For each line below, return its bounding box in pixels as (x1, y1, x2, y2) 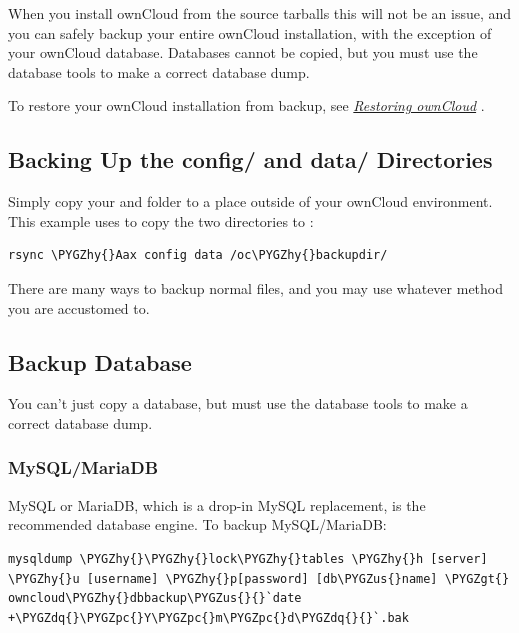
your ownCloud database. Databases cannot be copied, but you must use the (8, 42, 478, 63)
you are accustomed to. (8, 297, 150, 318)
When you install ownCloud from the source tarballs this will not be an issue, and (8, 3, 512, 23)
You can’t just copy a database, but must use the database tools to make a (8, 393, 468, 414)
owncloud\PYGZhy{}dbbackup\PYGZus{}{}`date (8, 591, 302, 606)
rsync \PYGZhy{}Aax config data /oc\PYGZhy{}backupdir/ (8, 248, 388, 263)
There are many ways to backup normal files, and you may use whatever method (8, 277, 504, 298)
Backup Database (8, 346, 192, 377)
